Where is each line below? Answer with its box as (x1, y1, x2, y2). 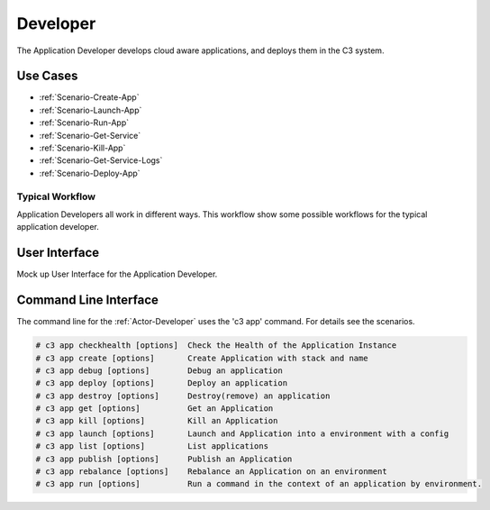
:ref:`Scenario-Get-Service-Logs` (39, 155, 163, 166)
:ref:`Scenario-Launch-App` (39, 105, 142, 115)
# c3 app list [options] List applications (35, 442, 269, 451)
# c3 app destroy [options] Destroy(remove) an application (35, 390, 331, 401)
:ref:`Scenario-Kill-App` (39, 142, 126, 153)
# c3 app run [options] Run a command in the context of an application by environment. (35, 478, 482, 489)
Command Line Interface (16, 293, 159, 308)
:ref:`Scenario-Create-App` (39, 92, 140, 103)
